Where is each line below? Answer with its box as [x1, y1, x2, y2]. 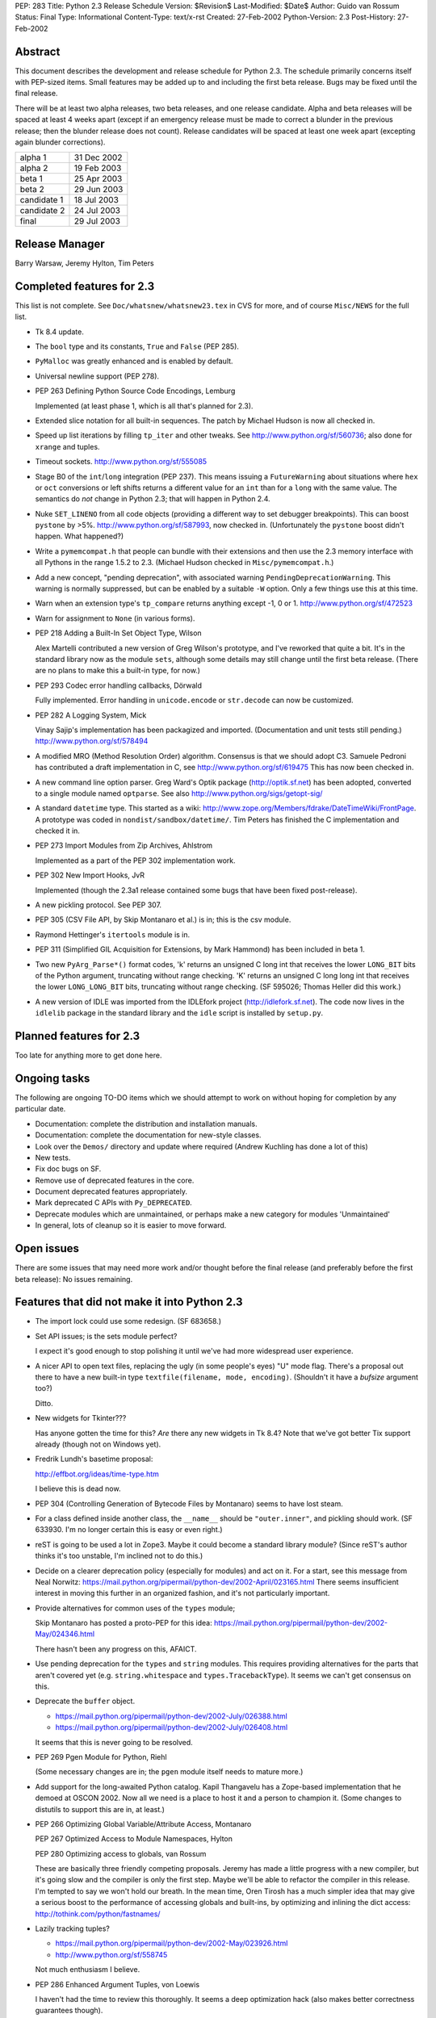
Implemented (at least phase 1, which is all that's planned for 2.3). [35, 400, 254, 411]
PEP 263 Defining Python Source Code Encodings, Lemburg [35, 386, 236, 396]
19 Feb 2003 [73, 162, 122, 174]
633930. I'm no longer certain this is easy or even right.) [35, 1525, 223, 1534]
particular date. [15, 1104, 66, 1114]
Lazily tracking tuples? [35, 1924, 111, 1933]
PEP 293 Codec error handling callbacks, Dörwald [35, 680, 202, 690]
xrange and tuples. [35, 442, 100, 451]
